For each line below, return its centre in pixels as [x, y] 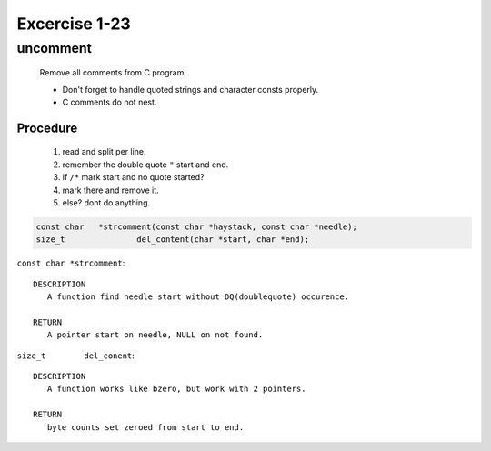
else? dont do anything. [106, 202]
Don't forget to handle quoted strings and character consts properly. [190, 89]
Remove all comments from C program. [113, 73]
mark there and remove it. [110, 190]
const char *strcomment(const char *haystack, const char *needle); [197, 226]
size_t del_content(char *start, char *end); [173, 240]
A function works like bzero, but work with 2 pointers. [176, 389]
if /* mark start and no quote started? [133, 177]
